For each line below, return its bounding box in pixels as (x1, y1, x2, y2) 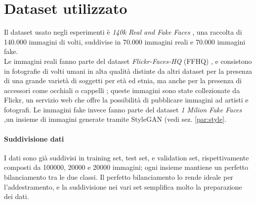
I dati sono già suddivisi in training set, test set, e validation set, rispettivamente (4, 152, 249, 162)
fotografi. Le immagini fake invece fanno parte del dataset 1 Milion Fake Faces (4, 104, 242, 114)
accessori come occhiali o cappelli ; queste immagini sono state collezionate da (4, 85, 240, 95)
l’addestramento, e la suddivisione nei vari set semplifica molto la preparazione (4, 181, 242, 192)
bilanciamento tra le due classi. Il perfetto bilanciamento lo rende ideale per (4, 172, 233, 182)
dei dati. (4, 191, 29, 202)
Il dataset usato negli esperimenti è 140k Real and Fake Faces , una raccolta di (4, 27, 242, 37)
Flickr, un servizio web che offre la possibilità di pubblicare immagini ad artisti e (4, 95, 249, 105)
